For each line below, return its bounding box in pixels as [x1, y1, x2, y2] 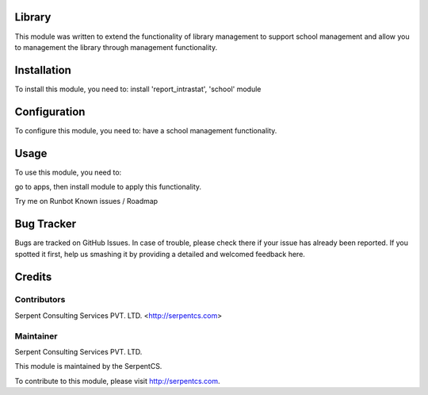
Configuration [14, 105, 86, 118]
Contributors [14, 294, 66, 305]
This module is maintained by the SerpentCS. [14, 362, 162, 371]
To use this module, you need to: [14, 167, 122, 177]
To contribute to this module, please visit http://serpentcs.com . [14, 376, 221, 385]
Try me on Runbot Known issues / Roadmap [14, 197, 159, 206]
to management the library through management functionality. [14, 42, 218, 52]
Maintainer [14, 330, 58, 341]
